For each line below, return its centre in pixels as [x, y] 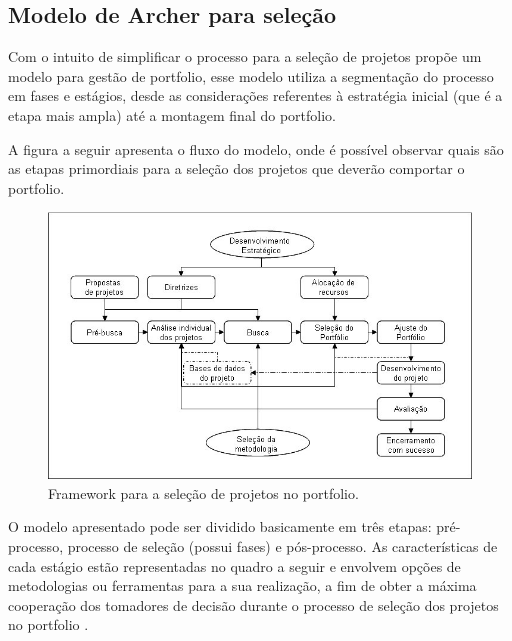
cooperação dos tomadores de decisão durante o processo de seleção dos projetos [253, 604]
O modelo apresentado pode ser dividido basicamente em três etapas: [220, 526]
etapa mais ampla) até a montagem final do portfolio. [172, 114]
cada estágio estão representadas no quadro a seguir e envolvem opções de [234, 565]
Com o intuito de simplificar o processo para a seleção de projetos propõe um [245, 56]
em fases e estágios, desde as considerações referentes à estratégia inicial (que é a [255, 95]
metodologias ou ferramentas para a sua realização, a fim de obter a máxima [242, 585]
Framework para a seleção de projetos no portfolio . [203, 492]
